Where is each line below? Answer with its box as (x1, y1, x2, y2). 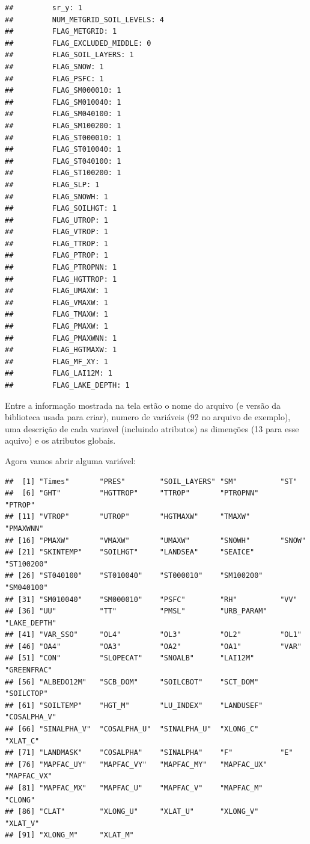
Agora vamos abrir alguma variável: (5, 454, 136, 467)
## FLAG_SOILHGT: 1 (5, 204, 117, 213)
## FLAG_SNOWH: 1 (5, 192, 108, 201)
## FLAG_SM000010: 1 (5, 86, 121, 95)
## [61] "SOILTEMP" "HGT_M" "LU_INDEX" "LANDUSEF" (5, 701, 263, 710)
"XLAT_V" (5, 819, 40, 828)
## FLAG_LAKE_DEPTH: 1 (5, 381, 130, 389)
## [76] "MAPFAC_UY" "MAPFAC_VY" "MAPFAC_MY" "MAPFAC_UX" (5, 760, 267, 769)
